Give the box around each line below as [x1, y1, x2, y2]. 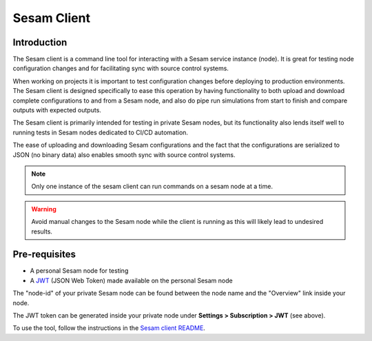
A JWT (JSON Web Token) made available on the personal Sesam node [30, 276, 234, 285]
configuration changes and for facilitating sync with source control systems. [12, 64, 229, 72]
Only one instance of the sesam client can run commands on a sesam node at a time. [31, 183, 273, 191]
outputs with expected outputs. [12, 106, 101, 114]
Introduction [12, 37, 68, 48]
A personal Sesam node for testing [30, 267, 129, 275]
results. [31, 227, 53, 236]
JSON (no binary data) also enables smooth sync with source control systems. [12, 150, 236, 158]
